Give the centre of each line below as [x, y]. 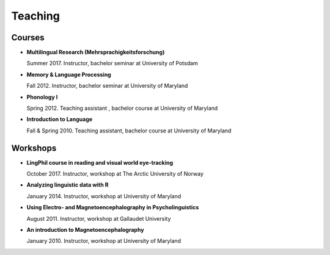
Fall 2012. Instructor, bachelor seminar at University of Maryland [107, 86]
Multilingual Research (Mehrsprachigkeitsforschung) [96, 52]
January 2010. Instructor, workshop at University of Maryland [104, 241]
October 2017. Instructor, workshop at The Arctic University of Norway [115, 174]
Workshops [34, 148]
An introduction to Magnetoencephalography [85, 230]
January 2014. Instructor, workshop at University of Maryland [104, 196]
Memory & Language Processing [69, 74]
